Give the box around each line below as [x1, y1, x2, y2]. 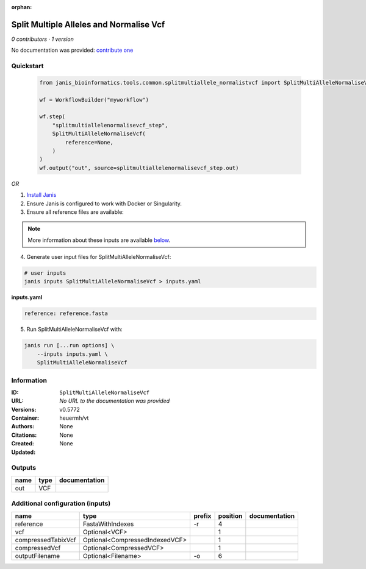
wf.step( [39, 113, 66, 120]
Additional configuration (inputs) [11, 500, 111, 508]
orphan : [11, 4, 32, 10]
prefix [193, 512, 212, 520]
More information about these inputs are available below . [27, 236, 171, 244]
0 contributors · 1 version [11, 35, 74, 43]
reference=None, [65, 139, 114, 146]
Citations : [11, 431, 37, 439]
